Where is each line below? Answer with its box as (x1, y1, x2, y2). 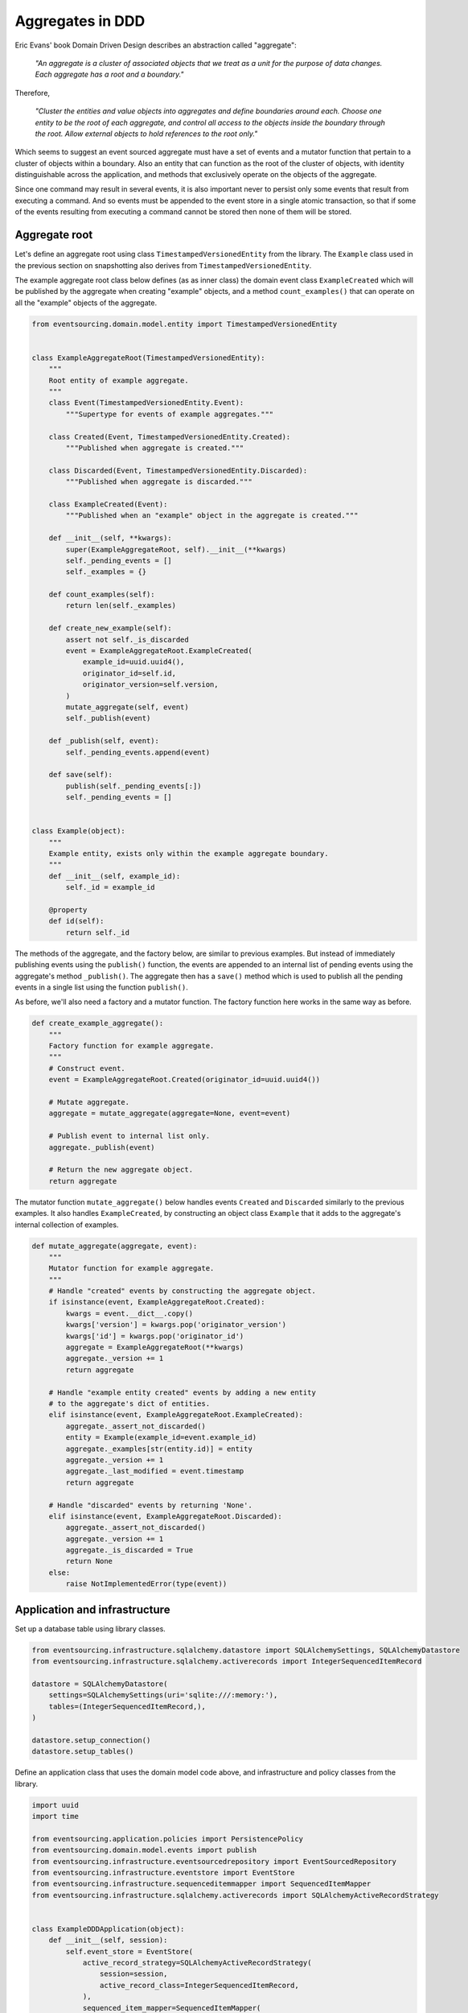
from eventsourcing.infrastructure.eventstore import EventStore (31, 1868, 295, 1877)
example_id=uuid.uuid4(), (82, 657, 185, 667)
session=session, (99, 1970, 168, 1978)
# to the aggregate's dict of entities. (48, 1399, 211, 1408)
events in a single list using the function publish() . (14, 982, 188, 992)
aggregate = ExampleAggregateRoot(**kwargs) (65, 1343, 244, 1352)
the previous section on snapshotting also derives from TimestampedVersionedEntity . (14, 260, 312, 270)
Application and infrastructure (14, 1602, 170, 1616)
